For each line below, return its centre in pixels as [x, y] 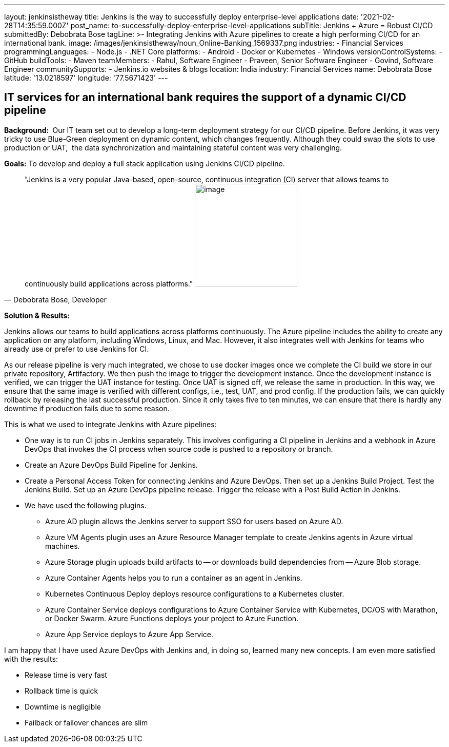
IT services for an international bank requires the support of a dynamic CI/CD [205, 98]
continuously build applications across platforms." [109, 283]
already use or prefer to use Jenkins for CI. [77, 349]
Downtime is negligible [63, 706]
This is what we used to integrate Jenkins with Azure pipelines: [110, 424]
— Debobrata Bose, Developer [55, 299]
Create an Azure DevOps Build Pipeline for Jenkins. [111, 465]
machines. [63, 546]
